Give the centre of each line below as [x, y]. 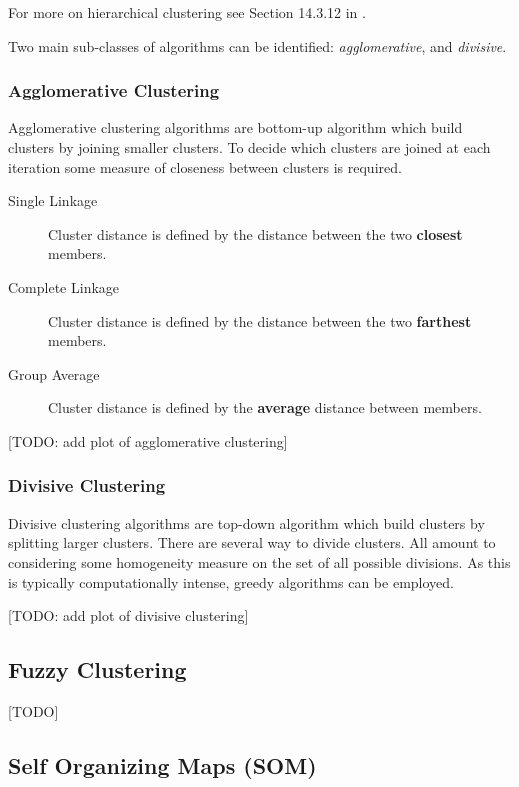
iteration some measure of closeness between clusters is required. [205, 166]
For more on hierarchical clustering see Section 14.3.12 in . [187, 12]
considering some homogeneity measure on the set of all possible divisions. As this [259, 561]
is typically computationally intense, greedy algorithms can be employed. [231, 581]
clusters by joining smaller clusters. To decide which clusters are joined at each [249, 147]
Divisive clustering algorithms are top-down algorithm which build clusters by [246, 522]
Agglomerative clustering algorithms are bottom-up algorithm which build [235, 127]
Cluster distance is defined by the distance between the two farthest [260, 320]
